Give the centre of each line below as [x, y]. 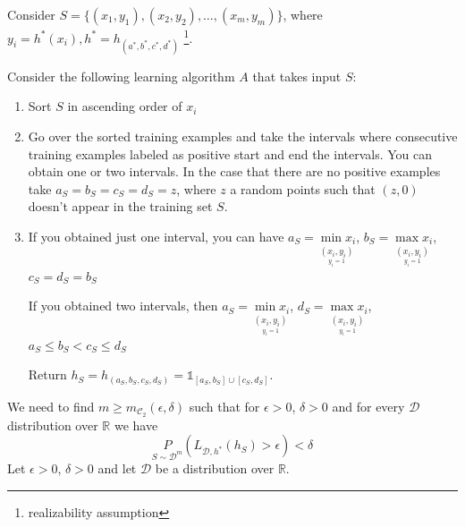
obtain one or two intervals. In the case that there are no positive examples [234, 171]
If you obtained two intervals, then [123, 306]
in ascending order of [125, 106]
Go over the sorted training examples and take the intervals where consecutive [243, 136]
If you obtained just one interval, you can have [156, 236]
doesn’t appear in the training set [120, 206]
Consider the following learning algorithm [121, 76]
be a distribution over [215, 468]
